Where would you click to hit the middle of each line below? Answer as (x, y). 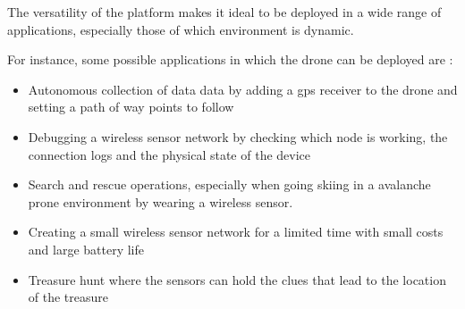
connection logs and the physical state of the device (169, 154)
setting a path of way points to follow (131, 107)
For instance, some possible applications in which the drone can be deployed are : (230, 59)
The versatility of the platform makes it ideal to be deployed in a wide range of (224, 12)
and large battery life (86, 249)
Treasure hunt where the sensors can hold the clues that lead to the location (237, 279)
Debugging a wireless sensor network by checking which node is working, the (238, 136)
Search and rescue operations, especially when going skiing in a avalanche (229, 184)
